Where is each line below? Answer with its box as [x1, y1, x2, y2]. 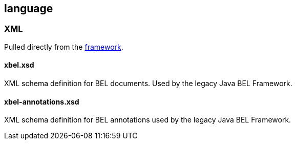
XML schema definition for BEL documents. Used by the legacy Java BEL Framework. [4, 79, 292, 88]
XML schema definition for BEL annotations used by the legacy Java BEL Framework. [4, 115, 291, 125]
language [4, 2, 53, 15]
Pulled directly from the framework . [4, 42, 123, 51]
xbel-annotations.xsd [4, 97, 79, 106]
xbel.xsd [4, 60, 34, 70]
